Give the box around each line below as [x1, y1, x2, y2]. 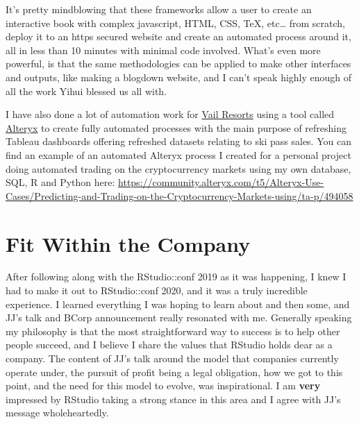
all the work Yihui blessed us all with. [6, 83, 167, 98]
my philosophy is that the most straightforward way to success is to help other [6, 323, 340, 338]
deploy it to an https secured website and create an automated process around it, [6, 29, 351, 44]
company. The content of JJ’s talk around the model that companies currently [6, 351, 339, 365]
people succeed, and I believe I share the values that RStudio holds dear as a [6, 337, 333, 352]
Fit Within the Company [6, 229, 251, 257]
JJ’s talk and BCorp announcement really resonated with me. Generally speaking [6, 310, 352, 325]
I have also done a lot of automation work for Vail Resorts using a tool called [6, 107, 335, 121]
